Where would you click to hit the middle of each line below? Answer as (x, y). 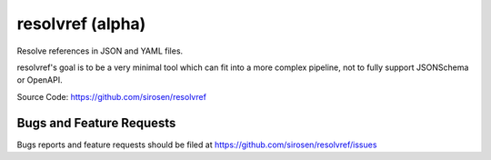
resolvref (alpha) (81, 24)
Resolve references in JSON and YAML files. (100, 51)
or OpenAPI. (40, 80)
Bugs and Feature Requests (96, 123)
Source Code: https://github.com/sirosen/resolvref (111, 96)
